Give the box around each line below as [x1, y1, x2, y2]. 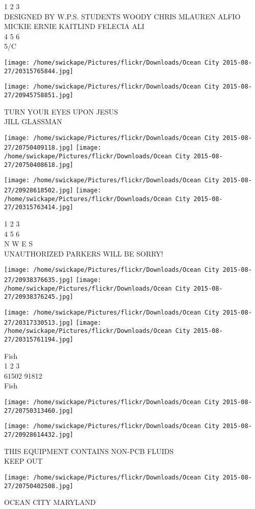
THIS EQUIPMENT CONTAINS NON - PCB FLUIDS [4, 445, 174, 456]
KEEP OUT [4, 456, 43, 466]
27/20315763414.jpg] [4, 204, 74, 211]
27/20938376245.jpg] [4, 293, 74, 301]
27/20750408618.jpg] [4, 161, 74, 168]
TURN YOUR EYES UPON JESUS [4, 106, 118, 117]
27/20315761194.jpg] [4, 336, 74, 343]
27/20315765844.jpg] [4, 67, 74, 75]
